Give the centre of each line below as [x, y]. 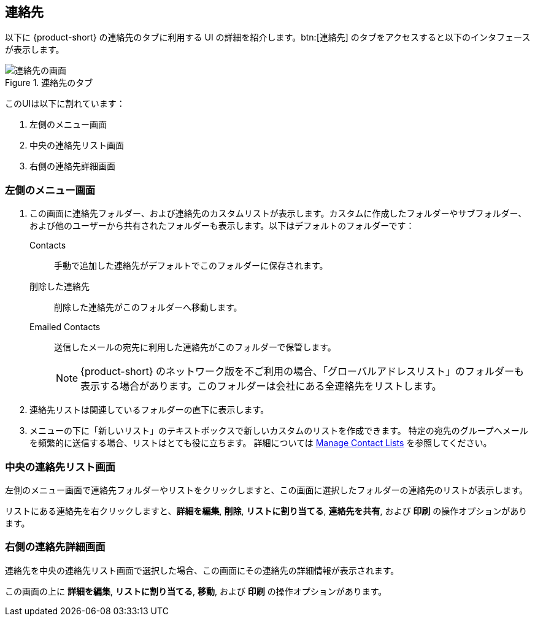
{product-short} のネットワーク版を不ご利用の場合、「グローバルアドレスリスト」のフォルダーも [302, 372]
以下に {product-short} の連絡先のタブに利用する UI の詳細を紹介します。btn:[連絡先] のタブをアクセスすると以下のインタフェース [268, 37]
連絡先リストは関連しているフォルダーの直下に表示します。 [149, 410]
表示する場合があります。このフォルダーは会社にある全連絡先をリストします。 [261, 386]
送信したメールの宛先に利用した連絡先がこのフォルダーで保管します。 [195, 347]
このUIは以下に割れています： [65, 104]
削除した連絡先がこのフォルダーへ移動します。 [148, 307]
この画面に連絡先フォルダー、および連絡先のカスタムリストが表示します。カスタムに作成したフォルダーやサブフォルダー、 [278, 214]
